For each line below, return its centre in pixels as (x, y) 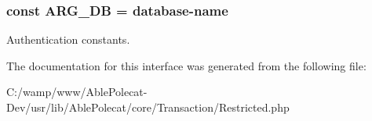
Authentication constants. (68, 39)
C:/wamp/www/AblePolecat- (77, 92)
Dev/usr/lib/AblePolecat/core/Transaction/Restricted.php (148, 107)
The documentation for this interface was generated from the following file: (186, 65)
